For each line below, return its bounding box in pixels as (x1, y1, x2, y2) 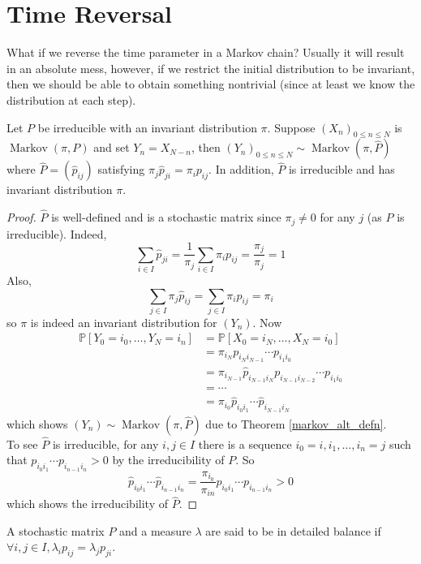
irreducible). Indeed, (6, 225, 107, 242)
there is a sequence (198, 435, 292, 452)
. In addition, (208, 161, 274, 178)
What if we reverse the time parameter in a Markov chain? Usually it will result (6, 44, 405, 61)
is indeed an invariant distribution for (30, 313, 217, 330)
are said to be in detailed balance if (205, 522, 381, 539)
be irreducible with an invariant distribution (37, 118, 257, 136)
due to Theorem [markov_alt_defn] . (205, 415, 387, 432)
